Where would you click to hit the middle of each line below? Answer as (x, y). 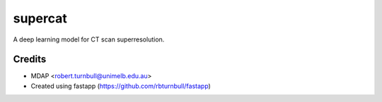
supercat (40, 18)
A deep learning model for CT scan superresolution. (89, 39)
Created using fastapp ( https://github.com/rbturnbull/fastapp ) (121, 86)
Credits (30, 59)
